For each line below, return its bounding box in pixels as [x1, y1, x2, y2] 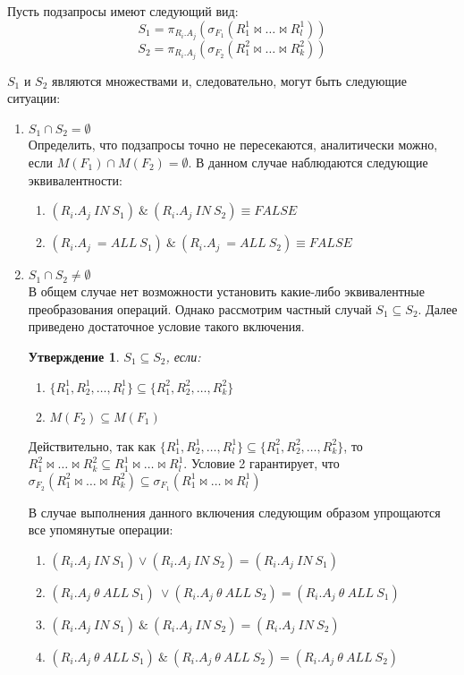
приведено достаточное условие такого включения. [28, 317, 305, 336]
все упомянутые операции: [28, 520, 173, 539]
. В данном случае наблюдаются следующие [188, 153, 428, 172]
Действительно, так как [28, 436, 156, 455]
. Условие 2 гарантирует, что [183, 454, 340, 473]
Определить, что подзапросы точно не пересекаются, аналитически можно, [28, 135, 438, 154]
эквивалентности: [28, 170, 122, 189]
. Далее [418, 299, 458, 318]
